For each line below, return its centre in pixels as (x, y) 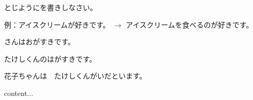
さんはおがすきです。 (40, 42)
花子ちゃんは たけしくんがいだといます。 (75, 76)
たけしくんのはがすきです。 (50, 58)
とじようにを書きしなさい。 (51, 7)
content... (19, 93)
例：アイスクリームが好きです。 (57, 24)
